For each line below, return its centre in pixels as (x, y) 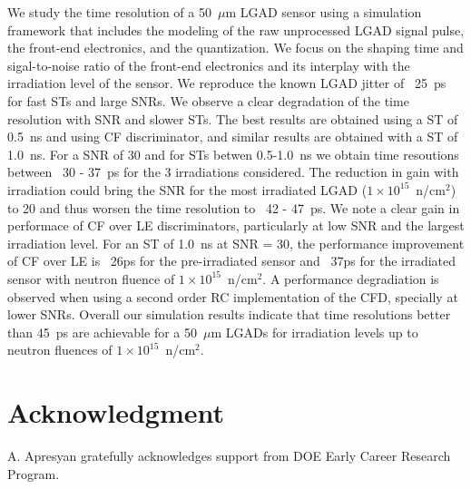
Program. (34, 473)
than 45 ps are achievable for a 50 (102, 332)
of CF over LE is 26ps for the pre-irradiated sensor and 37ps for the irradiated (232, 261)
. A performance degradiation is (351, 278)
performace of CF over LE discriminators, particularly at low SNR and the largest (236, 225)
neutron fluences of (60, 350)
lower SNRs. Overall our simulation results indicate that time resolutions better (229, 314)
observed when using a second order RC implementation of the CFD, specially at (233, 296)
